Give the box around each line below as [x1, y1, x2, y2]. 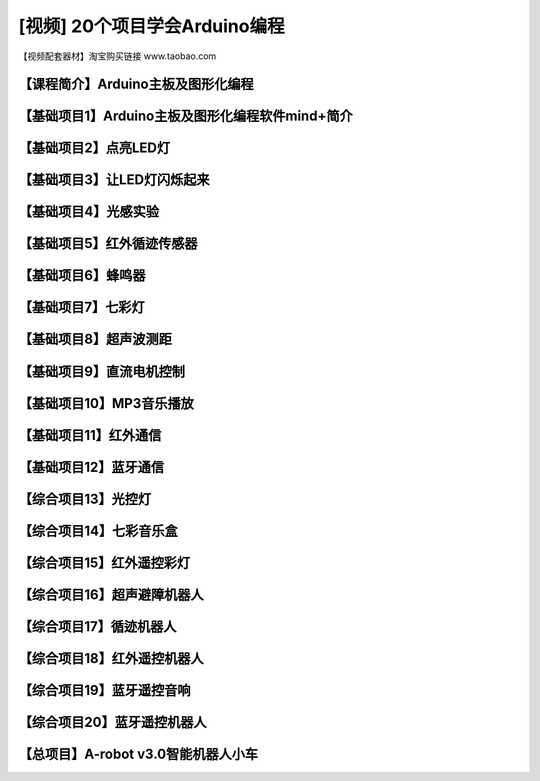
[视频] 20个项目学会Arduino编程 [18, 15, 285, 37]
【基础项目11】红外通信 [18, 426, 162, 444]
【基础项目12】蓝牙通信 [18, 458, 165, 475]
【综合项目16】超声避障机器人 [18, 586, 204, 603]
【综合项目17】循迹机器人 [18, 618, 177, 635]
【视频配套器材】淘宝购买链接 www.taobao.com [18, 50, 217, 62]
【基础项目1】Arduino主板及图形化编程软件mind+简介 [18, 108, 354, 125]
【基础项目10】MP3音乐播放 [18, 395, 194, 412]
